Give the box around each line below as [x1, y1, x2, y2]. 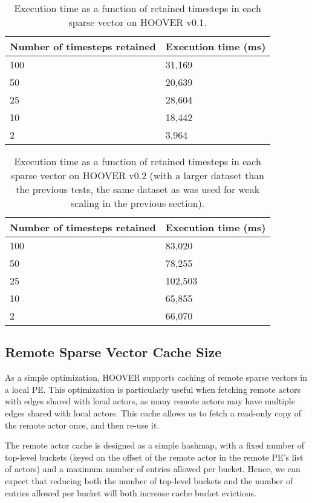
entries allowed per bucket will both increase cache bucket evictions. [5, 486, 257, 499]
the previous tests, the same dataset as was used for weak [16, 182, 260, 196]
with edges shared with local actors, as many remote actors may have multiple [5, 395, 295, 407]
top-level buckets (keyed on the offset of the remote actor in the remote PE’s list [5, 450, 304, 463]
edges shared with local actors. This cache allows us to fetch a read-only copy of [5, 406, 302, 419]
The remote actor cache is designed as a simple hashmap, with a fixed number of [5, 439, 305, 452]
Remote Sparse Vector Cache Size [5, 343, 222, 361]
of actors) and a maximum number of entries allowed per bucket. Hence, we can [5, 462, 301, 475]
